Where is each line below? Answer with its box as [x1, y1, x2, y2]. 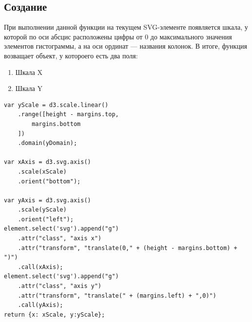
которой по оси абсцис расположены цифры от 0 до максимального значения [4, 31, 232, 41]
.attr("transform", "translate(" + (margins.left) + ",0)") [18, 292, 216, 299]
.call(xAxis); [18, 263, 63, 270]
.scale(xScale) [18, 168, 67, 175]
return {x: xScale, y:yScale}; [4, 311, 105, 318]
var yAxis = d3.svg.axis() [4, 197, 91, 204]
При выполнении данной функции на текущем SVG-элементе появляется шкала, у [4, 22, 248, 32]
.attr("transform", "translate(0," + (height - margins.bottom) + [18, 244, 237, 251]
